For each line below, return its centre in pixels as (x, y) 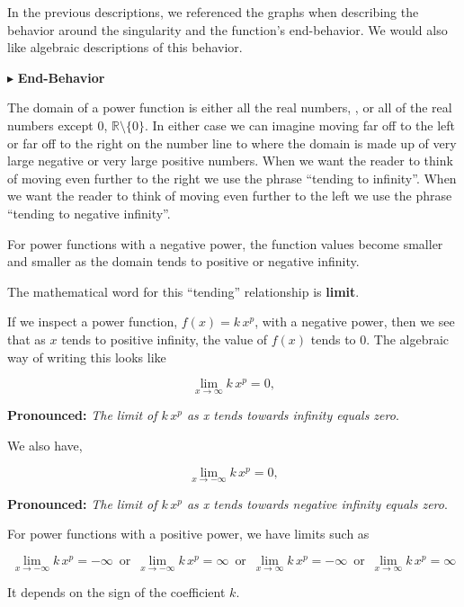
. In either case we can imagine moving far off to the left (299, 125)
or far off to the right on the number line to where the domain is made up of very (232, 143)
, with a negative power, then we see (355, 321)
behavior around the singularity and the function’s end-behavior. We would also (228, 29)
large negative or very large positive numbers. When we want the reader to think (230, 161)
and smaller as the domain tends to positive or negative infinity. (183, 261)
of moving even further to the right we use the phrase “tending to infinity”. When (232, 178)
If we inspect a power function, (93, 321)
